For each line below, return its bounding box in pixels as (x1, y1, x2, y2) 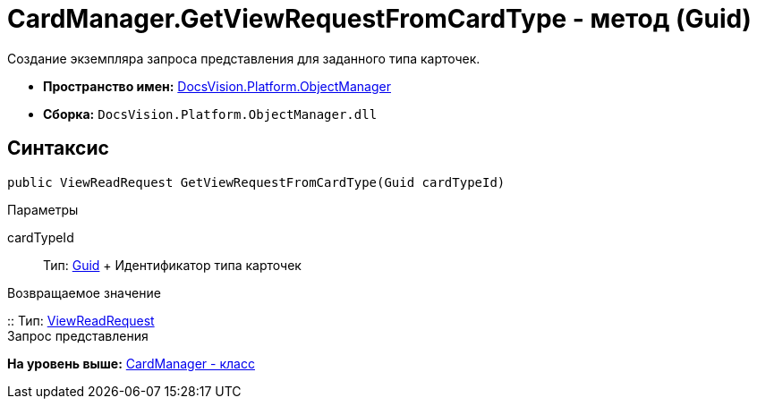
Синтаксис (7, 137, 109, 160)
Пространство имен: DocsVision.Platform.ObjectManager (43, 78, 391, 94)
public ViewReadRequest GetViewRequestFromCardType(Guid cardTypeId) (7, 174, 506, 190)
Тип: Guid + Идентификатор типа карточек (43, 257, 302, 273)
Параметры (7, 201, 79, 217)
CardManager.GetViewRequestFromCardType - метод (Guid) (7, 4, 752, 34)
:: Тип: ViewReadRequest (7, 312, 155, 328)
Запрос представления (7, 327, 149, 343)
